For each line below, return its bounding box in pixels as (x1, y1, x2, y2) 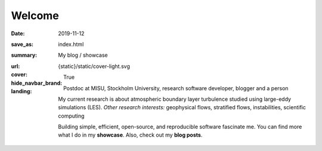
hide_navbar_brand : (11, 79, 63, 87)
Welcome (11, 9, 59, 22)
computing (58, 112, 85, 119)
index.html (58, 41, 84, 48)
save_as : (11, 41, 34, 48)
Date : (11, 30, 25, 37)
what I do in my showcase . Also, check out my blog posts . (58, 131, 203, 138)
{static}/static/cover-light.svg (58, 63, 131, 70)
